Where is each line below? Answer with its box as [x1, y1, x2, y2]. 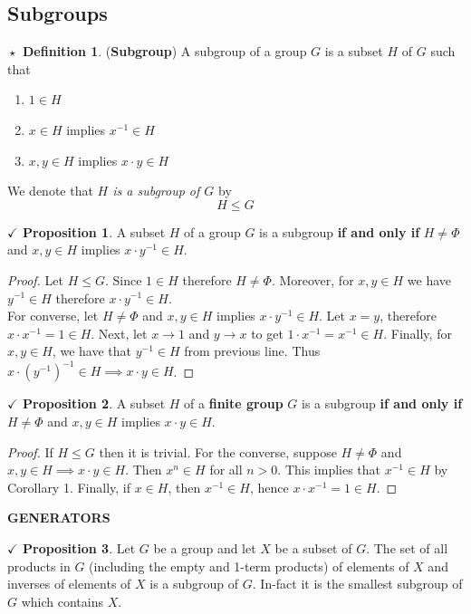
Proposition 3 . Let [23, 538, 136, 557]
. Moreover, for [271, 270, 354, 289]
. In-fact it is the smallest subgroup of [252, 574, 463, 593]
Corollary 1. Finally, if [7, 477, 131, 496]
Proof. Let [7, 270, 63, 289]
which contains [21, 591, 103, 610]
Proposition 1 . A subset [23, 222, 166, 241]
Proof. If [7, 442, 53, 461]
